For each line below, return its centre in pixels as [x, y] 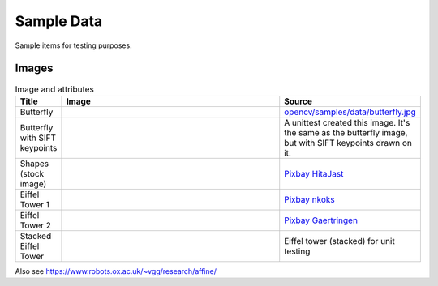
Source [298, 101]
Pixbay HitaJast [314, 173]
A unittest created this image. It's [347, 122]
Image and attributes [55, 89]
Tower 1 [35, 204]
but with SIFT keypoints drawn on [348, 143]
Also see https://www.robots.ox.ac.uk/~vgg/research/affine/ [116, 271]
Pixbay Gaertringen [321, 220]
